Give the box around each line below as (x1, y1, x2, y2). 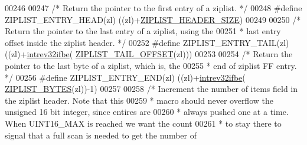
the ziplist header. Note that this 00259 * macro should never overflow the (5, 94, 273, 106)
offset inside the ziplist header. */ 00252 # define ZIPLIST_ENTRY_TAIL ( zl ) (5, 36, 289, 48)
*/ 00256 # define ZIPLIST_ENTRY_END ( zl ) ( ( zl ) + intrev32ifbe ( (5, 71, 246, 83)
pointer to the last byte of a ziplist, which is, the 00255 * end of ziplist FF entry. (5, 59, 297, 71)
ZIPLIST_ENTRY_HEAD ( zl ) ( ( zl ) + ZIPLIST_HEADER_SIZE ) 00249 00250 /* (5, 13, 301, 25)
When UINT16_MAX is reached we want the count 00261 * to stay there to (5, 117, 282, 129)
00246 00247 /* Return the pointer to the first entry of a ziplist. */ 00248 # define (5, 2, 302, 14)
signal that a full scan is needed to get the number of (5, 128, 197, 141)
